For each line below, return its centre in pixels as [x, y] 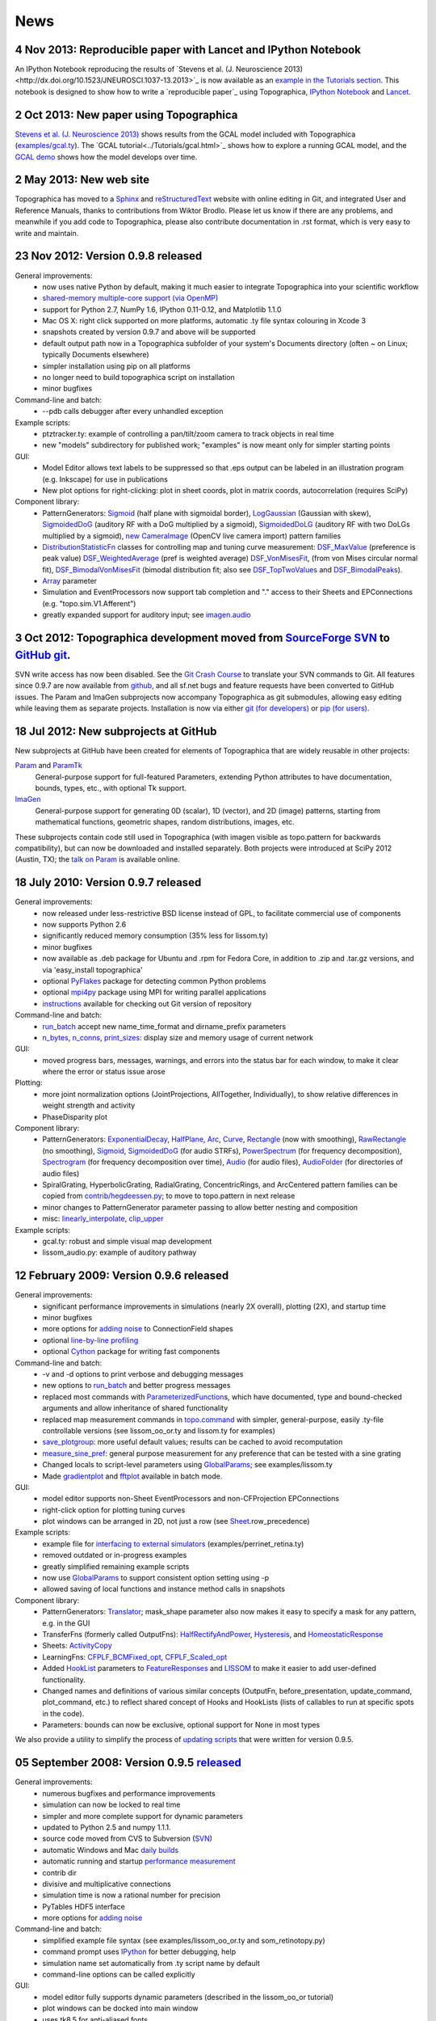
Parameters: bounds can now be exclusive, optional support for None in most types [181, 1725]
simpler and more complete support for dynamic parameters [143, 1816]
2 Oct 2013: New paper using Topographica [126, 114]
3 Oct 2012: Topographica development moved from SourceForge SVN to [203, 638]
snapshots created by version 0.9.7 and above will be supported [149, 332]
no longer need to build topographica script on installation [139, 378]
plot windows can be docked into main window [120, 2008]
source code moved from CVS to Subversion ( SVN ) [128, 1838]
